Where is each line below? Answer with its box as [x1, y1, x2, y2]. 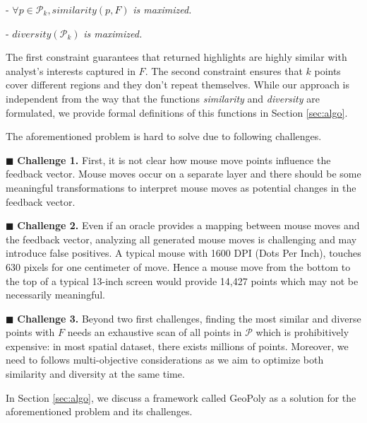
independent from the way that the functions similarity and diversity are [6, 91, 320, 105]
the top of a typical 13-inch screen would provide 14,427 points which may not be [6, 273, 359, 288]
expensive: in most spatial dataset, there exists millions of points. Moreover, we [6, 338, 349, 353]
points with [6, 325, 55, 340]
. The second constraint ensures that [145, 63, 303, 78]
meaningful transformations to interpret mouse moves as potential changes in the [6, 180, 356, 195]
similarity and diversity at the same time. [6, 366, 185, 381]
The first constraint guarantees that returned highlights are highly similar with [6, 50, 347, 64]
